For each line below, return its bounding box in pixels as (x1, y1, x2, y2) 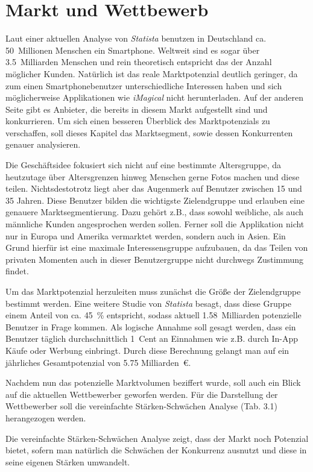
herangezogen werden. (5, 411, 86, 424)
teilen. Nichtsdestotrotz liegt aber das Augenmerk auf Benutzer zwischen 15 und (5, 182, 302, 195)
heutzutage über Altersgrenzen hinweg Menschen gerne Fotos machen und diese (5, 170, 300, 183)
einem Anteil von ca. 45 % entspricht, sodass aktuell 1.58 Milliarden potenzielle (5, 309, 302, 321)
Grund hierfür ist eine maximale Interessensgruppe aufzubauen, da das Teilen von (5, 241, 308, 254)
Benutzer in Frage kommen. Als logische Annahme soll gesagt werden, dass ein (5, 320, 296, 333)
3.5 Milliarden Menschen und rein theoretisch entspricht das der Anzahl (5, 55, 272, 68)
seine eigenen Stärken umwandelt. (5, 455, 130, 468)
